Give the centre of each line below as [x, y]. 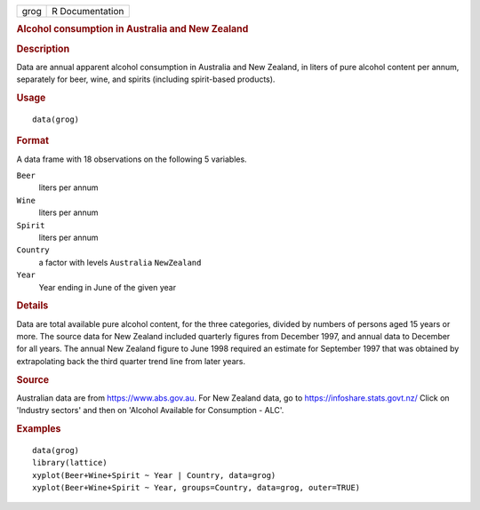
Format [32, 140]
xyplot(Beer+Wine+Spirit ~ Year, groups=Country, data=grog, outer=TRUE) [196, 488]
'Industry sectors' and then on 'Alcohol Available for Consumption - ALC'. [150, 410]
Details [32, 306]
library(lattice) [70, 463]
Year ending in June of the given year [108, 287]
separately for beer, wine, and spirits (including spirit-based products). [146, 79]
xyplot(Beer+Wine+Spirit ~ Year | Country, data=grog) [154, 475]
